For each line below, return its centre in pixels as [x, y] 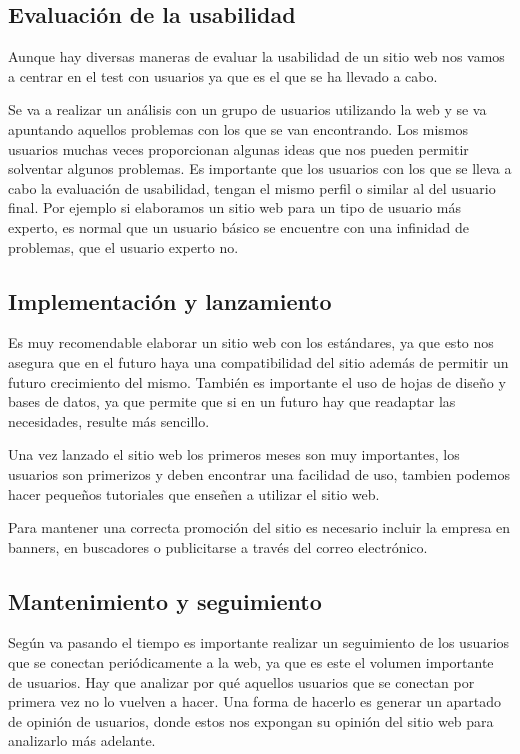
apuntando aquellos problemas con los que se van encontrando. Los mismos [238, 128]
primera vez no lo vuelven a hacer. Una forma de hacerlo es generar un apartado [255, 701]
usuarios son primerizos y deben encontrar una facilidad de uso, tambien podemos [259, 473]
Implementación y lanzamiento [170, 300]
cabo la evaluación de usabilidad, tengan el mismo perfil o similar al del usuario [252, 187]
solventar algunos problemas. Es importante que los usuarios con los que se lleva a [260, 168]
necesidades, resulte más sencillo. [109, 420]
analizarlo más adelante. [82, 740]
